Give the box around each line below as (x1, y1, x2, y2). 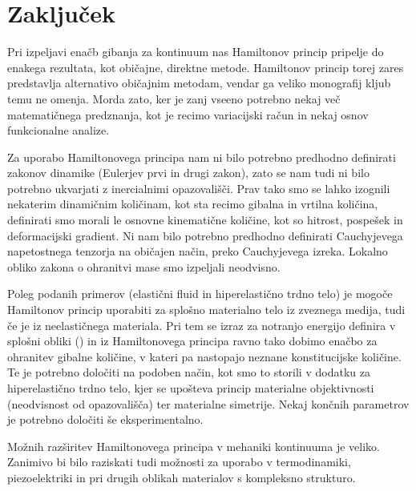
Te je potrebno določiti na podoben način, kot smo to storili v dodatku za (7, 364, 370, 380)
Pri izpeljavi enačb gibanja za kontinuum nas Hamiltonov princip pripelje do (7, 43, 384, 60)
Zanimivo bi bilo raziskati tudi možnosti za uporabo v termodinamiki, (7, 453, 351, 470)
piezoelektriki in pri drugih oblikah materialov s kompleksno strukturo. (7, 469, 356, 485)
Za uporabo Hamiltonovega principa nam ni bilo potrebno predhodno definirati (7, 148, 396, 165)
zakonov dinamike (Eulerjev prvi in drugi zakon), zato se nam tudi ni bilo (7, 164, 370, 181)
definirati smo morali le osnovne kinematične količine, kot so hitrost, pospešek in (7, 211, 403, 228)
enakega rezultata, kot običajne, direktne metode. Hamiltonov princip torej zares (7, 58, 404, 75)
